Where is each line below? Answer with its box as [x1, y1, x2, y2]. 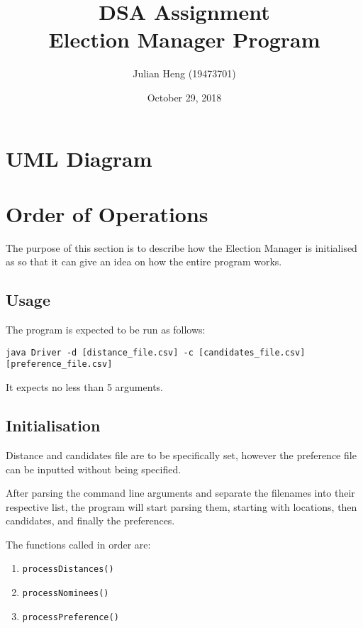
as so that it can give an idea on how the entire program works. [6, 254, 282, 269]
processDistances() [22, 564, 114, 575]
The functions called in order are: [6, 536, 151, 551]
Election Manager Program [48, 25, 320, 54]
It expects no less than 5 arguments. [6, 380, 163, 395]
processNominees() [22, 588, 109, 599]
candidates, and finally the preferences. [6, 513, 175, 528]
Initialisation [6, 414, 101, 436]
